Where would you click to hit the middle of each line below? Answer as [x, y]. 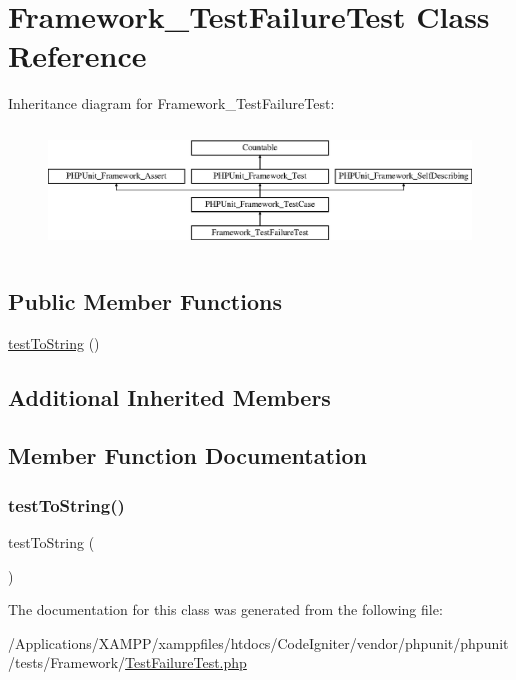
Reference [77, 55]
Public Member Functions [145, 300]
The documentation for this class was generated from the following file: [225, 609]
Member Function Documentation [188, 455]
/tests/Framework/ [67, 662]
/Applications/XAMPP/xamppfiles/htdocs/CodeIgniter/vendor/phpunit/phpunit [258, 642]
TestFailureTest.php [186, 662]
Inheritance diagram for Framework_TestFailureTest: [171, 103]
